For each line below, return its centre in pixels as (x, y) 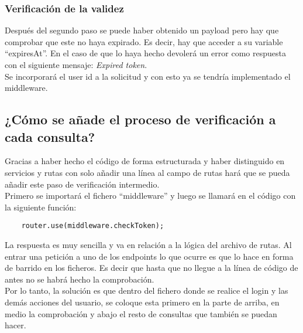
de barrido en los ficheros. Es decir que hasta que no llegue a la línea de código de (151, 268)
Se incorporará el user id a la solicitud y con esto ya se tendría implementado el (148, 76)
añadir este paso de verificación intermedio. (82, 184)
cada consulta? (50, 136)
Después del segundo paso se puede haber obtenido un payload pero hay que (142, 30)
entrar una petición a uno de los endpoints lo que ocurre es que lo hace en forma (149, 256)
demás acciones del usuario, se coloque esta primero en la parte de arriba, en (142, 302)
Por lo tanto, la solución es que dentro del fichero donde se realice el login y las (147, 290)
